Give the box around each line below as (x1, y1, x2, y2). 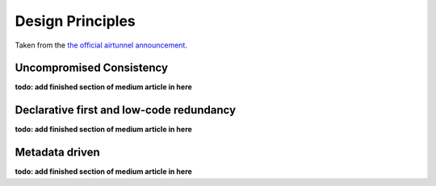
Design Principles (15, 12, 136, 30)
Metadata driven (15, 146, 100, 159)
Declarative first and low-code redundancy (15, 103, 237, 117)
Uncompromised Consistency (15, 61, 169, 75)
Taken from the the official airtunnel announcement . (15, 40, 187, 50)
